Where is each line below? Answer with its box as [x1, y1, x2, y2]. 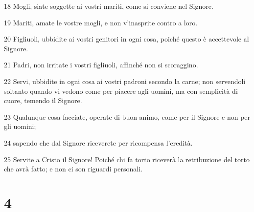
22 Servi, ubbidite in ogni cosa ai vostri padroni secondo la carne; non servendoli [4, 76, 246, 86]
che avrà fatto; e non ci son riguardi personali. [4, 164, 143, 174]
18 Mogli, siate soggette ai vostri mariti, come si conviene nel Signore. [4, 1, 213, 11]
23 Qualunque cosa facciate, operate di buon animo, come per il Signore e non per [4, 111, 251, 122]
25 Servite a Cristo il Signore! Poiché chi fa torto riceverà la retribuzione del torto [4, 154, 250, 164]
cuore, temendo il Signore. [4, 95, 82, 106]
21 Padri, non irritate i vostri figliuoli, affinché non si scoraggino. [4, 60, 198, 70]
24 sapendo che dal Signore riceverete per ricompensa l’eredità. [4, 137, 193, 148]
